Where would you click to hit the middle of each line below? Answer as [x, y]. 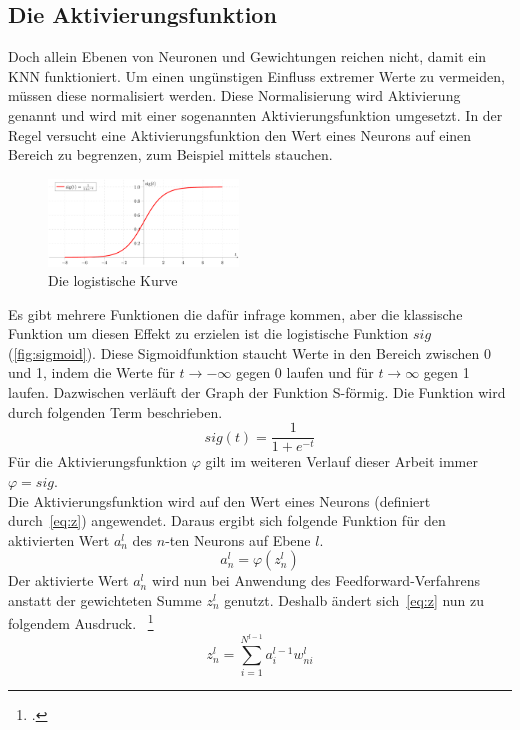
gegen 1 [446, 372]
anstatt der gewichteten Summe [105, 599]
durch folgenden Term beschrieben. [115, 411]
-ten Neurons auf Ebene [238, 539]
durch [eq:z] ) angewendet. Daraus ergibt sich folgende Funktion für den [227, 520]
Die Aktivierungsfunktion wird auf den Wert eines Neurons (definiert [219, 500]
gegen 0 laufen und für [304, 372]
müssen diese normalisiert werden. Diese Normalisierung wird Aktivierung [234, 95]
